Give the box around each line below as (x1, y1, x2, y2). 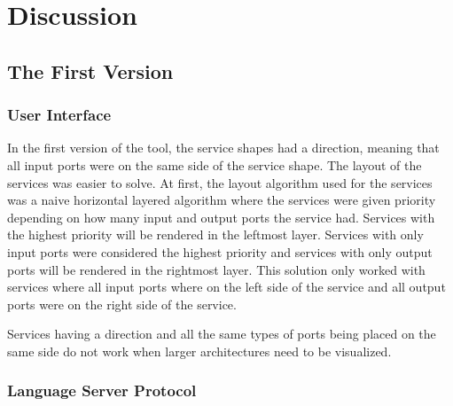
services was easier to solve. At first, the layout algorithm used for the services (7, 173, 433, 191)
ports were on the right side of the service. (7, 294, 237, 313)
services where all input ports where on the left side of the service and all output (7, 277, 446, 296)
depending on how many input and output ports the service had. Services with (7, 207, 435, 226)
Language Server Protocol (7, 379, 197, 402)
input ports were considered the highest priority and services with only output (7, 242, 433, 261)
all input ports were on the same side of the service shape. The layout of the (7, 155, 422, 174)
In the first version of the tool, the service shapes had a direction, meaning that (7, 138, 440, 157)
